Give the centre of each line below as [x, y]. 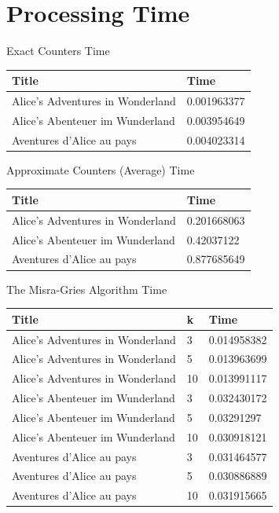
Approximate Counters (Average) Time [101, 169]
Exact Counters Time [58, 51]
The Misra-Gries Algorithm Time [87, 289]
